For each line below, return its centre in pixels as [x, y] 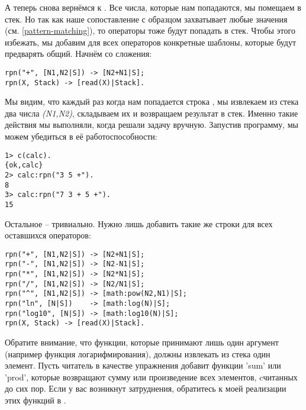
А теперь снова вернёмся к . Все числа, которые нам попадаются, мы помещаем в [153, 7]
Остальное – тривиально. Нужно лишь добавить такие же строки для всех [139, 223]
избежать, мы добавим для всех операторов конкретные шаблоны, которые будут [151, 42]
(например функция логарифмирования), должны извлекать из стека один [138, 353]
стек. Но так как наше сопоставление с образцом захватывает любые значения [146, 19]
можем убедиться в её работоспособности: [81, 136]
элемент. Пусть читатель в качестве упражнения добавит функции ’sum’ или [143, 365]
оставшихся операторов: [48, 235]
